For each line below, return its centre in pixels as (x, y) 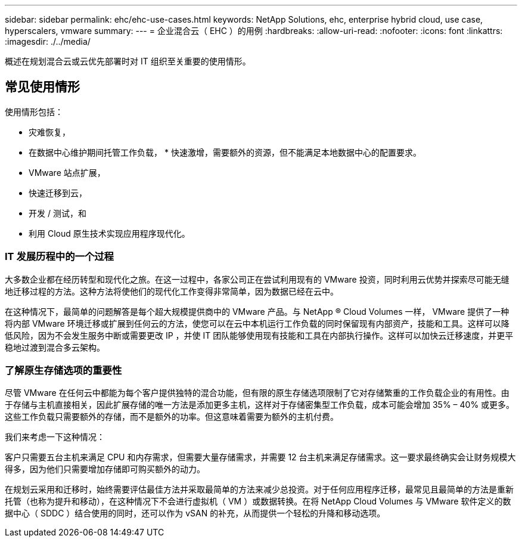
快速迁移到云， (58, 193)
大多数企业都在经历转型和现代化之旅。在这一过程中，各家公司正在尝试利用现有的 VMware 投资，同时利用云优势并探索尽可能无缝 (257, 279)
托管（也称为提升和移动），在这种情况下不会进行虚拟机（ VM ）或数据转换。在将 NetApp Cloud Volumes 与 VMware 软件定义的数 (258, 501)
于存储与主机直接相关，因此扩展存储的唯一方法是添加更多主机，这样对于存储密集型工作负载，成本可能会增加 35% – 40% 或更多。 (260, 405)
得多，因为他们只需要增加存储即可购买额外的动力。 (105, 469)
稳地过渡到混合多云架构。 (55, 347)
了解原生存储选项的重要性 (63, 370)
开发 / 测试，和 (58, 213)
